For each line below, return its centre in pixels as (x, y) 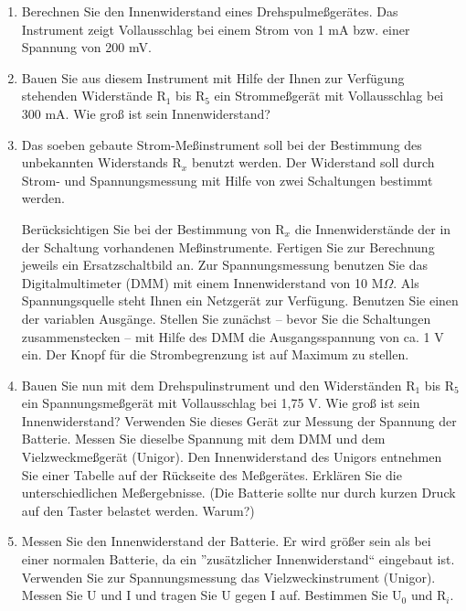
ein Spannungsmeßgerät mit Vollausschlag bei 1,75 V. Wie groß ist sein (221, 403)
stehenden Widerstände (87, 96)
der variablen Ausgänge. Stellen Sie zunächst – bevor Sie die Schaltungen (226, 318)
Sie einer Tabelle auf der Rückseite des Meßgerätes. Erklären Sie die (212, 474)
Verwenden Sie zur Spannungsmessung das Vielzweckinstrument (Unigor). (228, 577)
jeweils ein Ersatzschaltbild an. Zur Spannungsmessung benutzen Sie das (224, 265)
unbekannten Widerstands (95, 162)
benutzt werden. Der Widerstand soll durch (313, 162)
